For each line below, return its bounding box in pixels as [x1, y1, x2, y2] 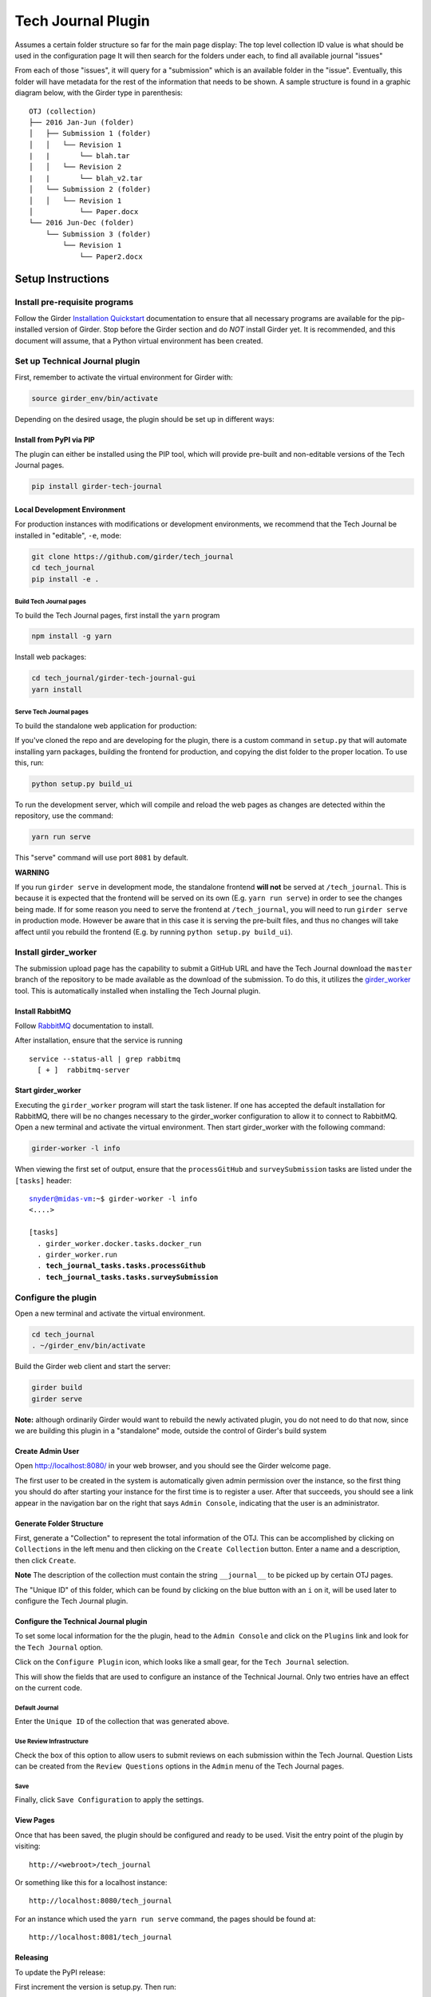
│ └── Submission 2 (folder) [29, 185, 152, 194]
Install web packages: [14, 652, 87, 662]
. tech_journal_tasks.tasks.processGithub [37, 1261, 207, 1270]
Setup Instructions [14, 272, 109, 286]
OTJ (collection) [29, 106, 97, 116]
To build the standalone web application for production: [14, 721, 197, 730]
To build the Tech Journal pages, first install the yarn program [14, 610, 220, 620]
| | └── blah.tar [29, 152, 131, 161]
